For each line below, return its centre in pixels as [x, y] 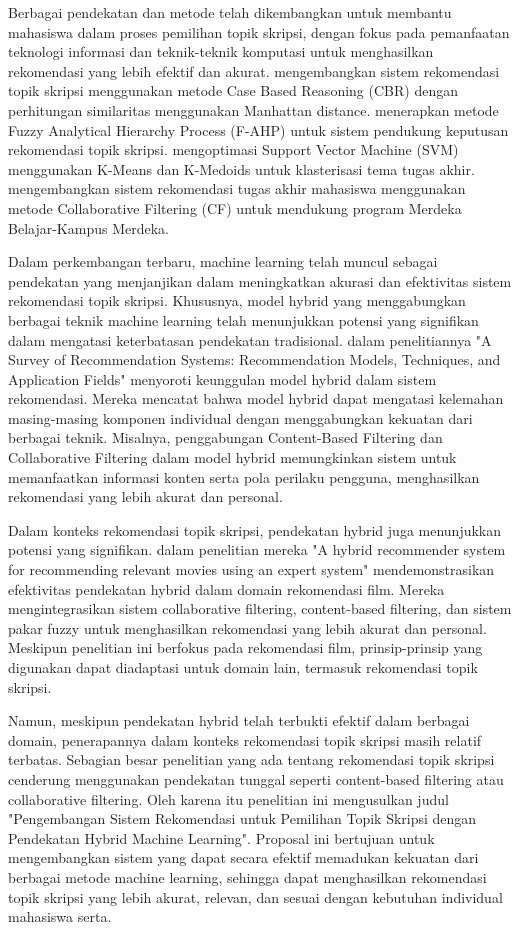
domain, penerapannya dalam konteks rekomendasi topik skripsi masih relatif [245, 739]
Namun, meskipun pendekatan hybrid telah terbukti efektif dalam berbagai [239, 720]
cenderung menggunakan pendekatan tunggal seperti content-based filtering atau [256, 778]
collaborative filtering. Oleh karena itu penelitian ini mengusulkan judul [228, 798]
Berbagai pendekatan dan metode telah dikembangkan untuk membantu [230, 12]
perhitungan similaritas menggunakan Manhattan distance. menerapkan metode [253, 109]
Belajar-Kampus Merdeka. [88, 227]
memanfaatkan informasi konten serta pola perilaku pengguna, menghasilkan [244, 476]
